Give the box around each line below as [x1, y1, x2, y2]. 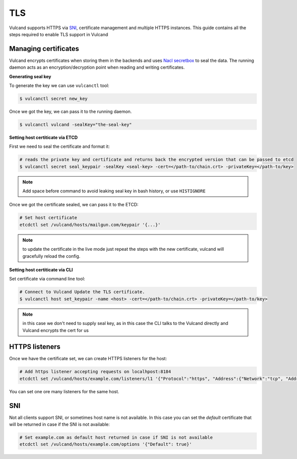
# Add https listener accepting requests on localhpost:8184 [19, 369, 171, 374]
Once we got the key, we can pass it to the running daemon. [9, 108, 132, 114]
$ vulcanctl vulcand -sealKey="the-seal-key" [19, 122, 132, 127]
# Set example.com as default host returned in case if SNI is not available [19, 435, 213, 440]
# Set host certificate [19, 215, 78, 221]
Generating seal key [9, 73, 51, 79]
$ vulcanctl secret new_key [19, 96, 88, 101]
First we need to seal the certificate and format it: [9, 143, 110, 149]
